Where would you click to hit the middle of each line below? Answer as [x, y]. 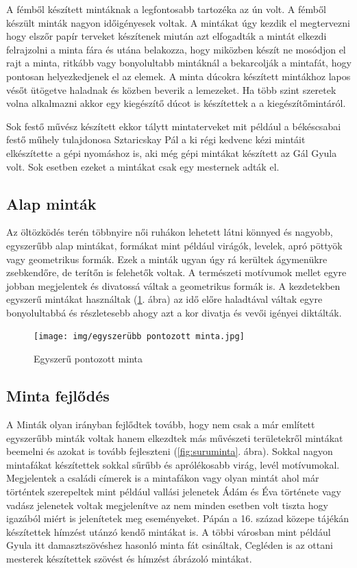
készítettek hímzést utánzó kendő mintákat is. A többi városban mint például [169, 531]
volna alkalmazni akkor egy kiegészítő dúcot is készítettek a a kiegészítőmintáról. [176, 103]
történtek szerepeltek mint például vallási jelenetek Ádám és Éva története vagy [174, 491]
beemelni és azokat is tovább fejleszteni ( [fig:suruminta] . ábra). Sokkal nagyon [170, 451]
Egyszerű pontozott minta [88, 359]
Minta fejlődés [58, 396]
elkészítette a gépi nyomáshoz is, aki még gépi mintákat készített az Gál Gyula [172, 152]
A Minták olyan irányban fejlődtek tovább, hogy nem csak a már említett [161, 424]
